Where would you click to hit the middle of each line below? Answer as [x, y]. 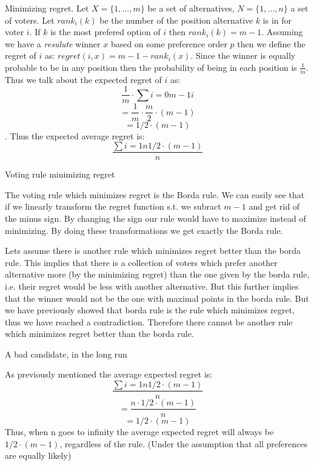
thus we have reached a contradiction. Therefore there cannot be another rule [149, 321]
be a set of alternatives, [191, 8]
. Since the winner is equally [243, 55]
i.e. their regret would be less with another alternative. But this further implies [152, 286]
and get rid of [274, 206]
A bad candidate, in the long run [66, 354]
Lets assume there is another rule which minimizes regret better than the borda [153, 251]
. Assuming [282, 32]
